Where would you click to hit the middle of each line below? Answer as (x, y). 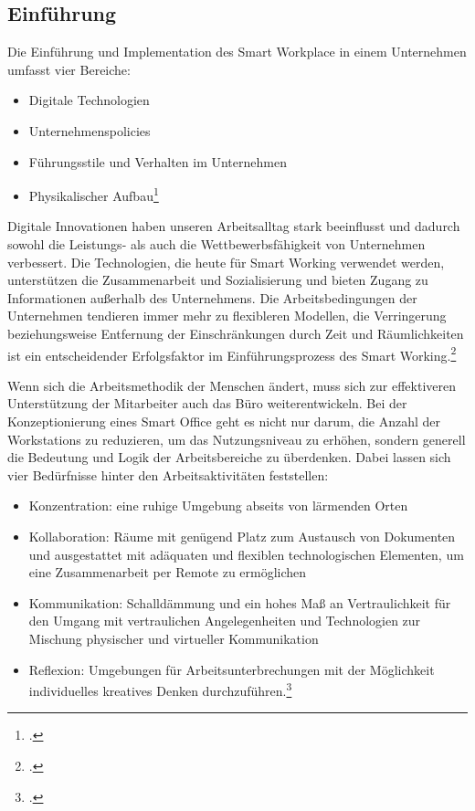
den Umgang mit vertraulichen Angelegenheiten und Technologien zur (225, 621)
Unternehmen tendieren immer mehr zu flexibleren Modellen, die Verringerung (227, 316)
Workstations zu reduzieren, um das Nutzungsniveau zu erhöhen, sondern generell (237, 439)
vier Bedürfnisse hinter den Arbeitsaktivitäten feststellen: (168, 474)
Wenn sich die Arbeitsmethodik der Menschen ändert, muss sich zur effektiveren (232, 385)
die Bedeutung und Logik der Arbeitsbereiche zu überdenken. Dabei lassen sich (229, 457)
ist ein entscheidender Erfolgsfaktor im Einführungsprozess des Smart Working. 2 (232, 353)
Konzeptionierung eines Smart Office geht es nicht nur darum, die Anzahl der (224, 421)
